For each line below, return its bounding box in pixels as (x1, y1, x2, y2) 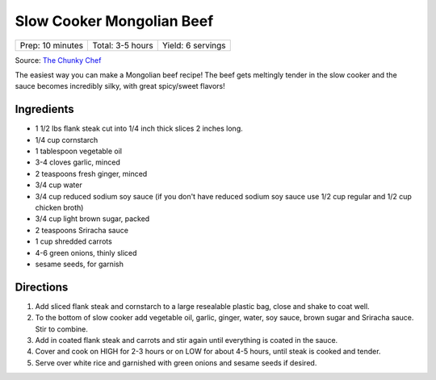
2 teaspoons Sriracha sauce (35, 225, 129, 235)
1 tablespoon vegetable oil (35, 146, 123, 157)
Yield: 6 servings (161, 40, 226, 51)
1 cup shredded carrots (35, 236, 112, 246)
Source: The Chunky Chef (15, 55, 102, 65)
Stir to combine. (35, 324, 89, 334)
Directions (15, 280, 69, 294)
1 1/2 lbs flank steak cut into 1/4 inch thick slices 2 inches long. (35, 123, 244, 133)
